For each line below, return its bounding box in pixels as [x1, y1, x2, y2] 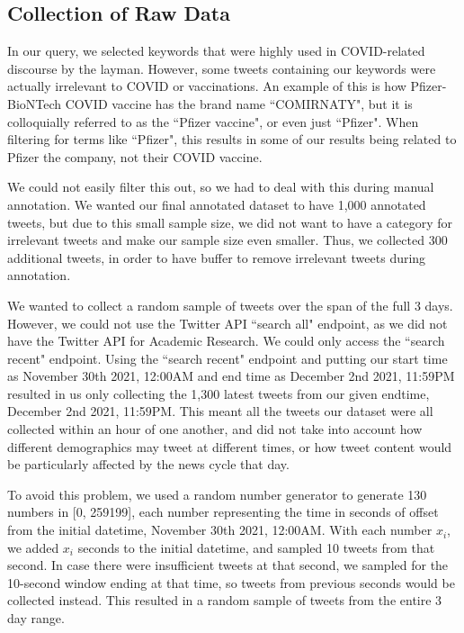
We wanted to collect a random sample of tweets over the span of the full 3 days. [7, 295, 453, 314]
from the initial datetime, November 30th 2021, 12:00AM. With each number [7, 520, 433, 539]
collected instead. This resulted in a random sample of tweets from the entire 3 [7, 591, 442, 610]
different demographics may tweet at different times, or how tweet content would [7, 437, 452, 456]
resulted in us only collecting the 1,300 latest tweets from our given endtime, [7, 384, 430, 402]
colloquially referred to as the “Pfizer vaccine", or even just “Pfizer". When [7, 112, 419, 131]
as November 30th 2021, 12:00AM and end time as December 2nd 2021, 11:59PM [7, 366, 455, 385]
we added [7, 538, 59, 556]
